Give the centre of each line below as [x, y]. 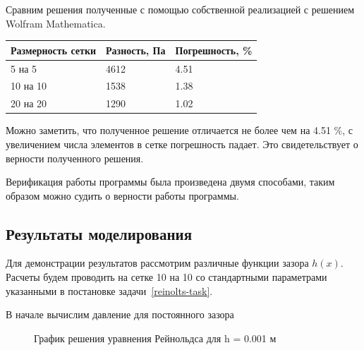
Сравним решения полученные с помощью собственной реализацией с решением [180, 9]
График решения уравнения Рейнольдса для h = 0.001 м [155, 338]
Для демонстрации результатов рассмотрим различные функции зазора [157, 263]
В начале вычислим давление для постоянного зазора [120, 314]
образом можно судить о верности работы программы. [122, 195]
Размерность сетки [54, 50]
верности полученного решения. [75, 158]
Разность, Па [136, 50]
